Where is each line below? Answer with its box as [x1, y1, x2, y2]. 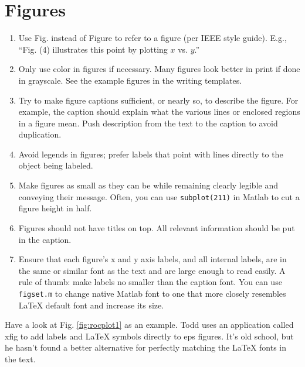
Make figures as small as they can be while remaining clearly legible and [18, 179, 278, 191]
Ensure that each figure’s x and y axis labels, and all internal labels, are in [18, 253, 287, 265]
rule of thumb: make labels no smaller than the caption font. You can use [18, 276, 282, 288]
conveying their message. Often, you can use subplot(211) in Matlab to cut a [18, 190, 300, 203]
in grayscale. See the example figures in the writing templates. [18, 74, 242, 86]
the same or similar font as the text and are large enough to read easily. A [18, 264, 286, 276]
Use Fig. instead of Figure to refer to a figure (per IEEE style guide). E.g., [18, 32, 287, 44]
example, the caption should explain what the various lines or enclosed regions [18, 105, 300, 118]
